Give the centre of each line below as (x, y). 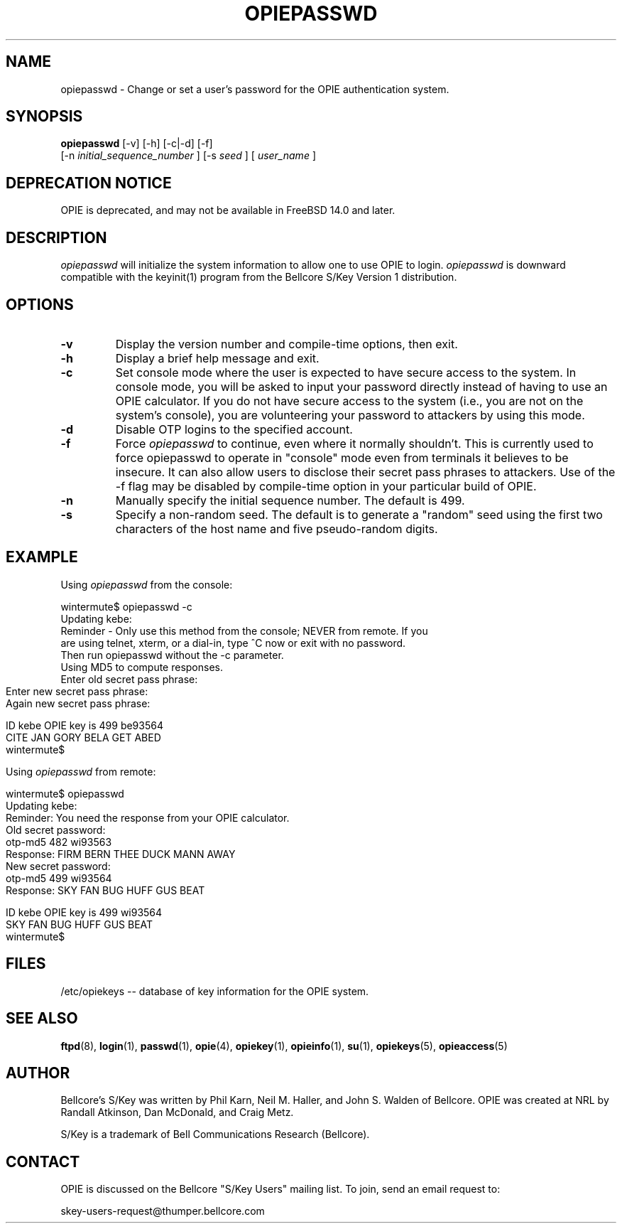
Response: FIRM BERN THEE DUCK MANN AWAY (121, 854)
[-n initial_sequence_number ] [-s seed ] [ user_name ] (188, 156)
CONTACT (43, 1161)
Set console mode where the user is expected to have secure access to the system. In (346, 372)
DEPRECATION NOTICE (89, 183)
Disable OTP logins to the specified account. (234, 429)
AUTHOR (38, 1073)
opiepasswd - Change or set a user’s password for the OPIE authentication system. (255, 89)
